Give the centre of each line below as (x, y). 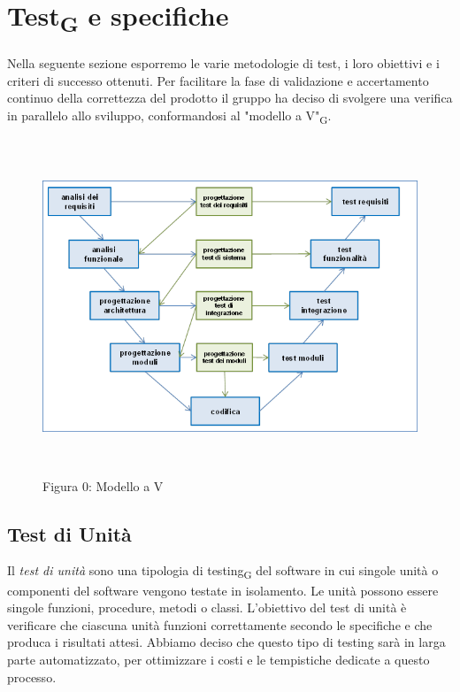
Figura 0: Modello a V (103, 485)
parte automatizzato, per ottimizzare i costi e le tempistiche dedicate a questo (218, 659)
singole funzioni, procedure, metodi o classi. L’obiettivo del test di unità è (207, 607)
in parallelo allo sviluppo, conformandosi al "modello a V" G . (169, 116)
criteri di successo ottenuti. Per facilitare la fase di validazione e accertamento (218, 80)
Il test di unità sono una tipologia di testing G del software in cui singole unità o (223, 572)
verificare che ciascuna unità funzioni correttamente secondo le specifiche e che (220, 624)
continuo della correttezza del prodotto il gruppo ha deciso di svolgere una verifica (230, 98)
